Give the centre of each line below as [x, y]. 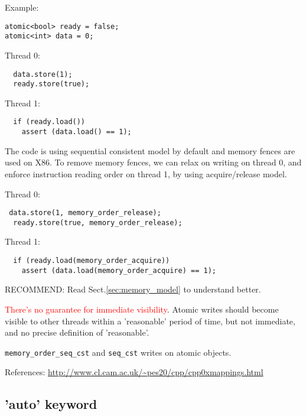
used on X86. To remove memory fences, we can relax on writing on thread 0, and [153, 162]
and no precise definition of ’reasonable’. [77, 332]
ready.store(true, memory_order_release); [98, 222]
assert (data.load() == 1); [76, 132]
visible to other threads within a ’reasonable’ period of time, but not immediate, [150, 321]
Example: [22, 7]
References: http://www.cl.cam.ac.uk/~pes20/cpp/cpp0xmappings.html [134, 372]
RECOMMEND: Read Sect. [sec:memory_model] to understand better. [133, 289]
